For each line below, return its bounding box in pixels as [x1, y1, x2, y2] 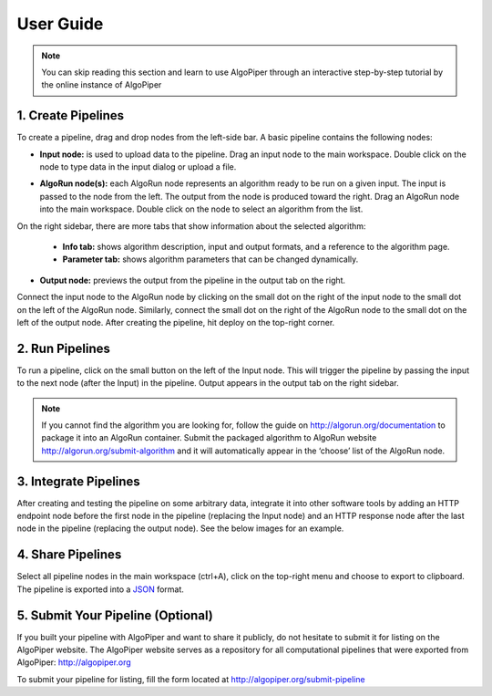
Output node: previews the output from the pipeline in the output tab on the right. [39, 275, 346, 286]
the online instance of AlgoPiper [41, 79, 162, 90]
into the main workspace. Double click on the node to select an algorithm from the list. [39, 203, 364, 214]
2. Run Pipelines [16, 340, 111, 356]
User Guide [16, 14, 104, 34]
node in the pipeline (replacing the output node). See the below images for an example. [16, 523, 344, 534]
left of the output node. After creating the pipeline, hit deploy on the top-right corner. [16, 317, 335, 327]
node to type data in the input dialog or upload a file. [39, 161, 237, 172]
